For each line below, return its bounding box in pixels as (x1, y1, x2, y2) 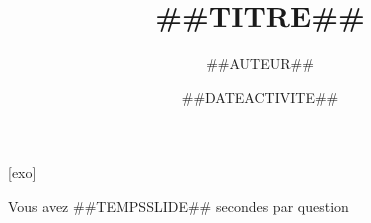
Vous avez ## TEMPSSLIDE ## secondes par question (8, 195, 349, 216)
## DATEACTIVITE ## (181, 86, 339, 107)
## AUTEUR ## (206, 53, 314, 74)
